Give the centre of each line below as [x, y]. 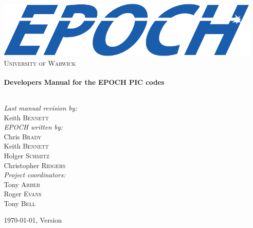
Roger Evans [23, 194]
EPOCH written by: [33, 127]
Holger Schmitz [27, 155]
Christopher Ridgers [35, 165]
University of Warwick [40, 63]
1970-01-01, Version [33, 219]
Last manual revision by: [41, 108]
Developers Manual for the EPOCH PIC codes [84, 82]
